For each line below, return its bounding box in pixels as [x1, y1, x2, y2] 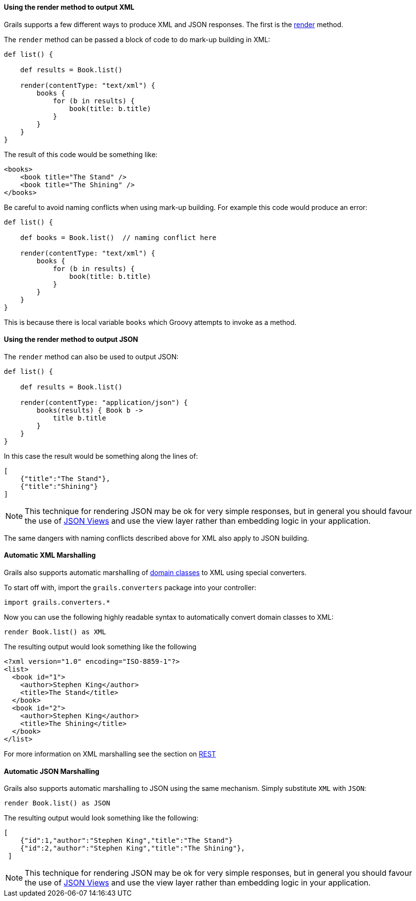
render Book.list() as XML [4, 628, 106, 636]
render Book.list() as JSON [4, 799, 111, 807]
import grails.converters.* [4, 598, 111, 607]
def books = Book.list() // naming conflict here [20, 233, 217, 241]
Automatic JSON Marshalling [4, 767, 99, 775]
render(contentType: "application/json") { [20, 398, 188, 406]
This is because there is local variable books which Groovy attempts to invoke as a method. [4, 318, 297, 326]
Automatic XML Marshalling [4, 551, 96, 560]
